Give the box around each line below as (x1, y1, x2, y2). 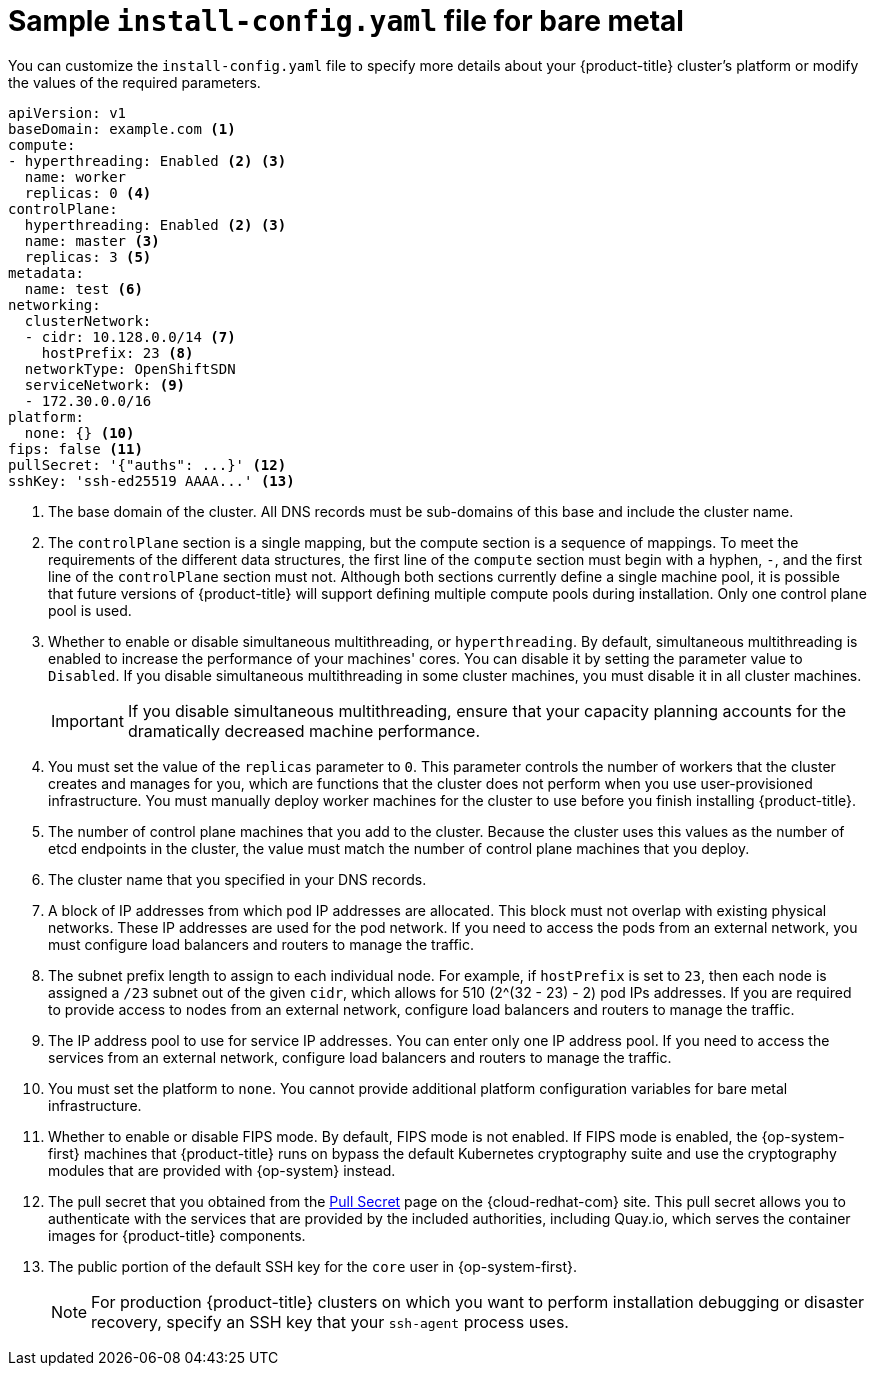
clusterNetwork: (24, 312, 152, 329)
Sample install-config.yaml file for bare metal (8, 4, 684, 38)
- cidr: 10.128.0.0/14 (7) (24, 328, 236, 345)
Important (51, 710, 124, 731)
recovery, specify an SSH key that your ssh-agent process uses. (91, 1311, 569, 1332)
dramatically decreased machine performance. (127, 720, 481, 741)
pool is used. (48, 601, 132, 619)
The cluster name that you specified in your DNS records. (48, 870, 427, 888)
